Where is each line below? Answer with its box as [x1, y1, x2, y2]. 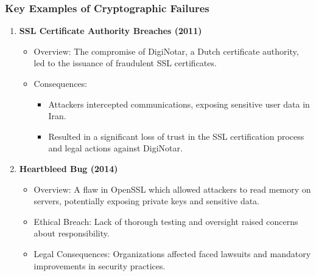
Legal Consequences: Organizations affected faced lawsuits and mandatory [33, 247, 311, 260]
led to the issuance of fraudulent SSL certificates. [33, 57, 217, 69]
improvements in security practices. [33, 259, 166, 272]
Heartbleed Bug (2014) [19, 162, 118, 174]
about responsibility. [33, 227, 110, 240]
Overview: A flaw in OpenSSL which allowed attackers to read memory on [33, 182, 311, 195]
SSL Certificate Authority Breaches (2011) [19, 24, 202, 37]
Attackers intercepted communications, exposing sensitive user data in [48, 97, 310, 110]
